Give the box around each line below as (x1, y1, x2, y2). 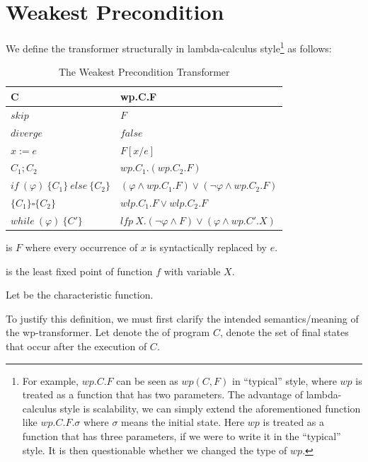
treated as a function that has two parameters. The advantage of (22, 387, 304, 402)
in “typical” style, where (232, 373, 337, 388)
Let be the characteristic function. (6, 287, 154, 302)
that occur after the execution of (6, 338, 147, 353)
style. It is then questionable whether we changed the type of (22, 442, 287, 457)
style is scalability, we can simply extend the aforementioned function (59, 400, 361, 415)
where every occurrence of (25, 239, 138, 254)
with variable (163, 263, 221, 278)
